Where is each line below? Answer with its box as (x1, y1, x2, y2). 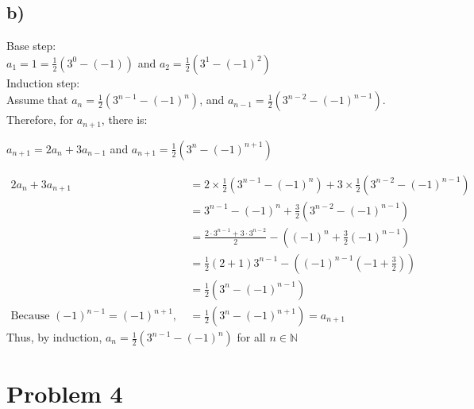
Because (10, 311, 50, 322)
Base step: (6, 37, 56, 54)
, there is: (101, 111, 148, 128)
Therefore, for (6, 111, 74, 128)
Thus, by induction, (6, 329, 102, 345)
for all (237, 329, 266, 345)
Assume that (6, 91, 68, 108)
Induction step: (6, 74, 80, 91)
